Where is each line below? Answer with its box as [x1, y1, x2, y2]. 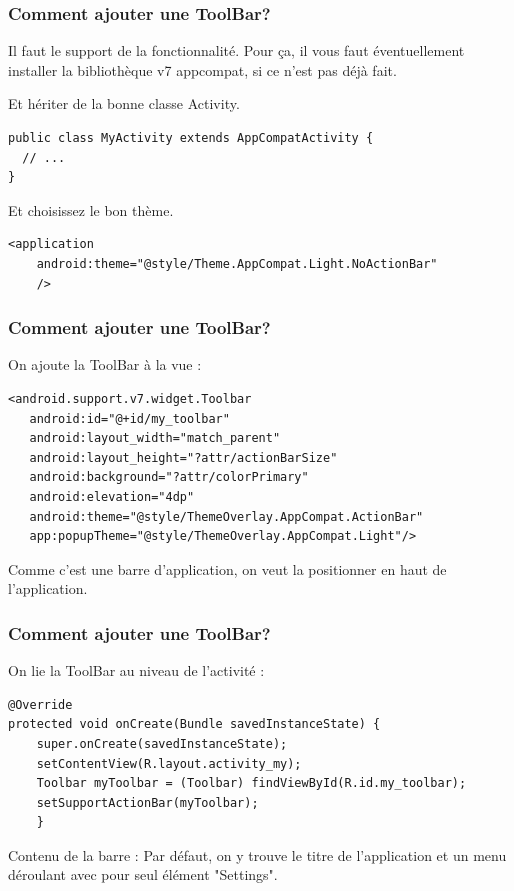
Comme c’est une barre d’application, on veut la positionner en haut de [8, 558, 447, 579]
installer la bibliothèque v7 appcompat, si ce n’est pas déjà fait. [8, 59, 397, 80]
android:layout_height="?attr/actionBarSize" [29, 450, 338, 465]
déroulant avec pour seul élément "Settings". [8, 864, 278, 885]
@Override [8, 697, 73, 712]
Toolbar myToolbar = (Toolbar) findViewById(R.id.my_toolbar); [36, 776, 467, 791]
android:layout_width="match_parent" [29, 431, 281, 446]
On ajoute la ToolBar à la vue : [8, 354, 202, 375]
